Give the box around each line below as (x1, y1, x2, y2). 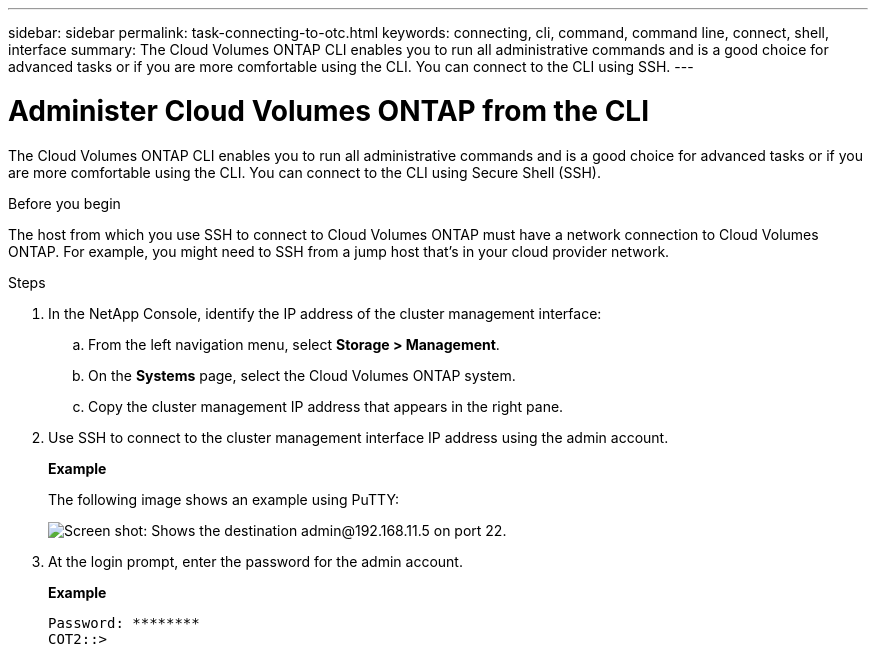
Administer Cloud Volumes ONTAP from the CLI (8, 93, 650, 128)
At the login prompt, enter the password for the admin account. (48, 552, 463, 570)
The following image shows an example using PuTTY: (48, 490, 400, 508)
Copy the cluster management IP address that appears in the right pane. (88, 397, 564, 415)
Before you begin (8, 194, 121, 212)
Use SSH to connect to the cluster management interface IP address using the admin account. (48, 428, 669, 446)
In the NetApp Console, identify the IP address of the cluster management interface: (48, 304, 602, 322)
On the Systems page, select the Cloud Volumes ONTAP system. (88, 366, 516, 384)
